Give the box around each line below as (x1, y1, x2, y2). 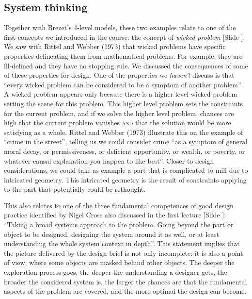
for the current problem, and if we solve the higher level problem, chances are (4, 108, 234, 118)
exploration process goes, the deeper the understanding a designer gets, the (4, 267, 227, 277)
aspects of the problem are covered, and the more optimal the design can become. (4, 286, 247, 296)
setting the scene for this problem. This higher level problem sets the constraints (4, 98, 243, 108)
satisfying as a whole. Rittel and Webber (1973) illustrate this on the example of (4, 127, 243, 137)
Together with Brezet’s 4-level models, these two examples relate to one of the (4, 22, 236, 33)
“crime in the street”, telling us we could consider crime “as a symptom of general (4, 136, 248, 147)
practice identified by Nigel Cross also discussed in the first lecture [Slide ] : (4, 210, 226, 220)
